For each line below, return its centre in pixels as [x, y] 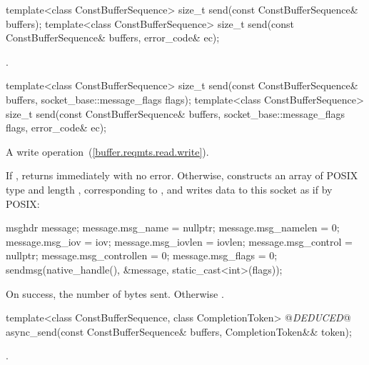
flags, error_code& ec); [56, 127]
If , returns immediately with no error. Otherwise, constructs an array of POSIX [182, 175]
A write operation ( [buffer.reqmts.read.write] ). [107, 151]
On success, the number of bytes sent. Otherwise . [115, 293]
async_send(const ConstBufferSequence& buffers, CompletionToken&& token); [179, 331]
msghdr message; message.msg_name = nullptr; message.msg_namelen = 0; [173, 227]
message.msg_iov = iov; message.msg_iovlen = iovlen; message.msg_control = [179, 241]
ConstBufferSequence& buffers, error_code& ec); [113, 37]
